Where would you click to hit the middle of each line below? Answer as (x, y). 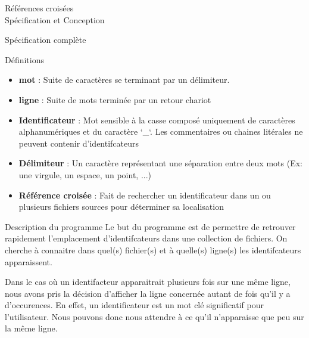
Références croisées (39, 8)
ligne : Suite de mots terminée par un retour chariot (115, 99)
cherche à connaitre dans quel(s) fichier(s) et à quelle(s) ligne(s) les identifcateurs (153, 249)
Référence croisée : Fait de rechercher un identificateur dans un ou (145, 195)
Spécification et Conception (55, 19)
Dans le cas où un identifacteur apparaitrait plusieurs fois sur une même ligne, (148, 282)
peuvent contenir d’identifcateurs (79, 143)
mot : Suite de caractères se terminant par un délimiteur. (124, 80)
